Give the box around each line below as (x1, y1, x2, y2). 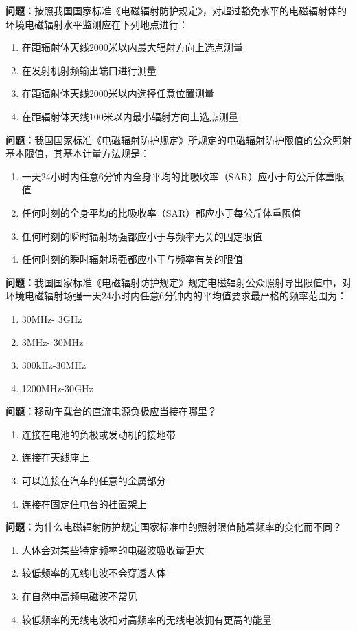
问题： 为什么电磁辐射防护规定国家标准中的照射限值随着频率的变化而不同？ (5, 520, 342, 534)
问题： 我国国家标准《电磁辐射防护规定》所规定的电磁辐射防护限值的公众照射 (5, 132, 352, 147)
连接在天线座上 (21, 450, 89, 464)
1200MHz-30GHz (21, 381, 93, 395)
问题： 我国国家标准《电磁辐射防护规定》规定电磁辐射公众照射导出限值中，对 (5, 275, 352, 289)
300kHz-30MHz (21, 358, 87, 372)
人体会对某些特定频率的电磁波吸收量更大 (21, 542, 205, 557)
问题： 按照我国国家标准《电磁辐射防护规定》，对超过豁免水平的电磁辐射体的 (5, 3, 347, 17)
